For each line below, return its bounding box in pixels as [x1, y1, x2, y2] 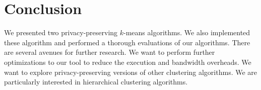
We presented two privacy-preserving [4, 27, 118, 38]
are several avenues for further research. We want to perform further [4, 47, 215, 57]
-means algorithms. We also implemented [123, 27, 250, 38]
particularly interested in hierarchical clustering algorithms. [4, 76, 188, 87]
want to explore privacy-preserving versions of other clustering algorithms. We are [4, 66, 257, 77]
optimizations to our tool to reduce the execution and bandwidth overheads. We [4, 56, 251, 67]
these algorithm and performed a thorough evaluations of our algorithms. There [4, 37, 250, 47]
